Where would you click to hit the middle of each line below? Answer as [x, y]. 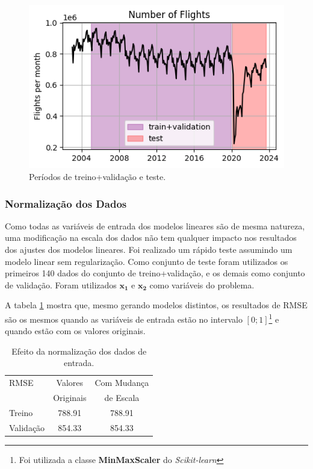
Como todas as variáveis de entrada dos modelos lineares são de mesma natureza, [155, 225]
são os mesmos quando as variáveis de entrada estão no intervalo [124, 319]
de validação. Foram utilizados [61, 284]
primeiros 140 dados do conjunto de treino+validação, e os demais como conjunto [155, 273]
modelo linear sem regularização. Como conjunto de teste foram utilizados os [147, 261]
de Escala [122, 398]
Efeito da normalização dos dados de [79, 351]
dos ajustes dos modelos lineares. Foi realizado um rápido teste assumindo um [149, 249]
